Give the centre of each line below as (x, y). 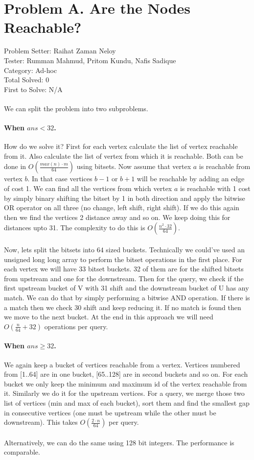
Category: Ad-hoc (31, 70)
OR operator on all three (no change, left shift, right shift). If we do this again (122, 207)
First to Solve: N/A (33, 89)
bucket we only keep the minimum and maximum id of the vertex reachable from (126, 383)
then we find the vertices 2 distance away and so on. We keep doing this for (117, 217)
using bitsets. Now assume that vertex (134, 166)
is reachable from (225, 166)
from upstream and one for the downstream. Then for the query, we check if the (124, 278)
